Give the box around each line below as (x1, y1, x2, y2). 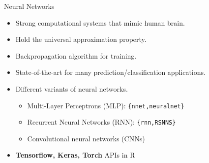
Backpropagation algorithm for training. (15, 50, 137, 61)
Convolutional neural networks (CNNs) (27, 133, 145, 143)
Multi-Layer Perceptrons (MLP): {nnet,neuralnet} (27, 100, 184, 110)
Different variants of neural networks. (15, 83, 128, 94)
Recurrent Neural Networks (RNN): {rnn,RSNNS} (27, 117, 176, 127)
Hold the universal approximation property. (15, 34, 147, 44)
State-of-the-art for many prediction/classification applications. (15, 67, 206, 77)
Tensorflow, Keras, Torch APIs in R (15, 150, 135, 160)
